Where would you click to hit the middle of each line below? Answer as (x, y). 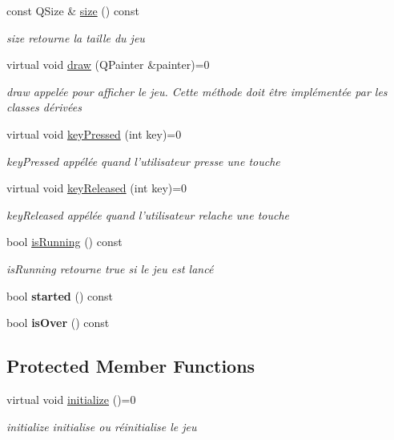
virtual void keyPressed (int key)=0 (94, 133)
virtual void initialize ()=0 (71, 399)
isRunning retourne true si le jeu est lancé (110, 268)
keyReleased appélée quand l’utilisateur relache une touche (148, 214)
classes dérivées (44, 107)
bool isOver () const (58, 323)
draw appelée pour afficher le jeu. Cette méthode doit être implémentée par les (197, 91)
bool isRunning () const (64, 242)
